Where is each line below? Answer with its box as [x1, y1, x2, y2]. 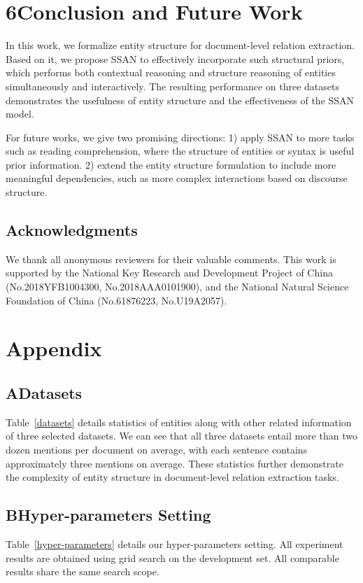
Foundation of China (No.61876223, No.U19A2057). [6, 293, 227, 307]
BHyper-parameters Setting [6, 504, 211, 526]
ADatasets [6, 382, 83, 403]
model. [6, 106, 34, 121]
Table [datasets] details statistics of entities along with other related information [6, 414, 352, 429]
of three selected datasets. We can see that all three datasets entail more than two [6, 428, 357, 443]
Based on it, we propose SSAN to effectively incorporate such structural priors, [6, 51, 345, 66]
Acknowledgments [6, 219, 138, 241]
